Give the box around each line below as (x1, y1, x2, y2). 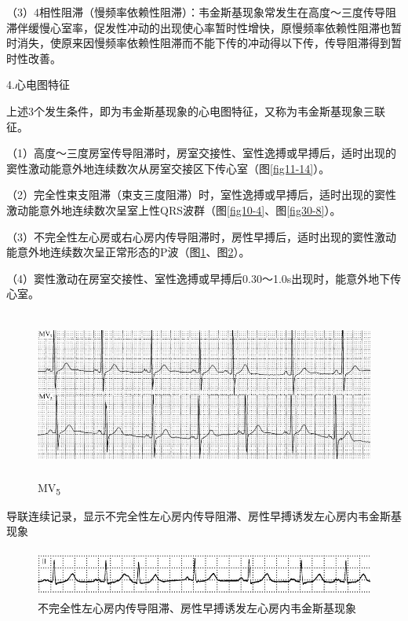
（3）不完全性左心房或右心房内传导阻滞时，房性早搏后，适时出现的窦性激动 (6, 228, 396, 244)
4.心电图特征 (6, 76, 70, 93)
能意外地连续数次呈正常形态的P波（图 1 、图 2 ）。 (6, 244, 250, 260)
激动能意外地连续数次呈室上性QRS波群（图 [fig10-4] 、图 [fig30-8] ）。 (6, 201, 341, 218)
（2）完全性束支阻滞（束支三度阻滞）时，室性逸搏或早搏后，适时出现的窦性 (6, 186, 396, 203)
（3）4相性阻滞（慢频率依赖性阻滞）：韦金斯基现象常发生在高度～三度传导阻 (6, 4, 396, 20)
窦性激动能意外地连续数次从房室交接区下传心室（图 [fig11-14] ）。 (6, 160, 330, 176)
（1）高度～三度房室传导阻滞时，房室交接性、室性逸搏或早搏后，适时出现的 (6, 145, 396, 161)
